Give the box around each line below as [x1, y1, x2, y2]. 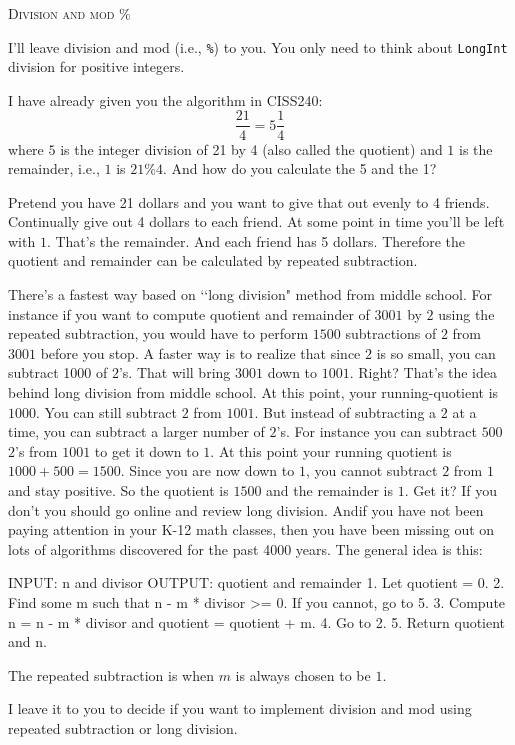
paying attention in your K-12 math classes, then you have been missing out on [8, 519, 495, 540]
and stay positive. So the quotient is [8, 480, 229, 500]
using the [438, 303, 495, 324]
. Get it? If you [404, 480, 497, 500]
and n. [8, 631, 47, 652]
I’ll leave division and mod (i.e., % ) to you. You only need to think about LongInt [8, 36, 508, 57]
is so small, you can [376, 342, 496, 363]
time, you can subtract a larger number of [8, 421, 265, 442]
